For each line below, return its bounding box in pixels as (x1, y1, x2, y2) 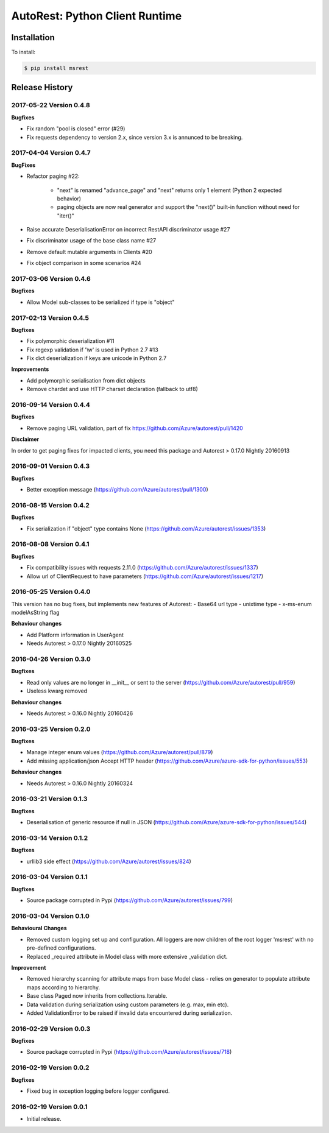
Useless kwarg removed (26, 687, 88, 694)
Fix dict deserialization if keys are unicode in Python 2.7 (26, 355, 167, 362)
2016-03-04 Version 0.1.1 (11, 873, 88, 881)
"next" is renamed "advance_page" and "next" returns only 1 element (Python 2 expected (57, 186, 282, 194)
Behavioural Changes (11, 925, 67, 932)
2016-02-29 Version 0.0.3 (11, 1024, 91, 1032)
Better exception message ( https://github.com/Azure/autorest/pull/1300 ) (26, 486, 208, 493)
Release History (11, 82, 73, 93)
